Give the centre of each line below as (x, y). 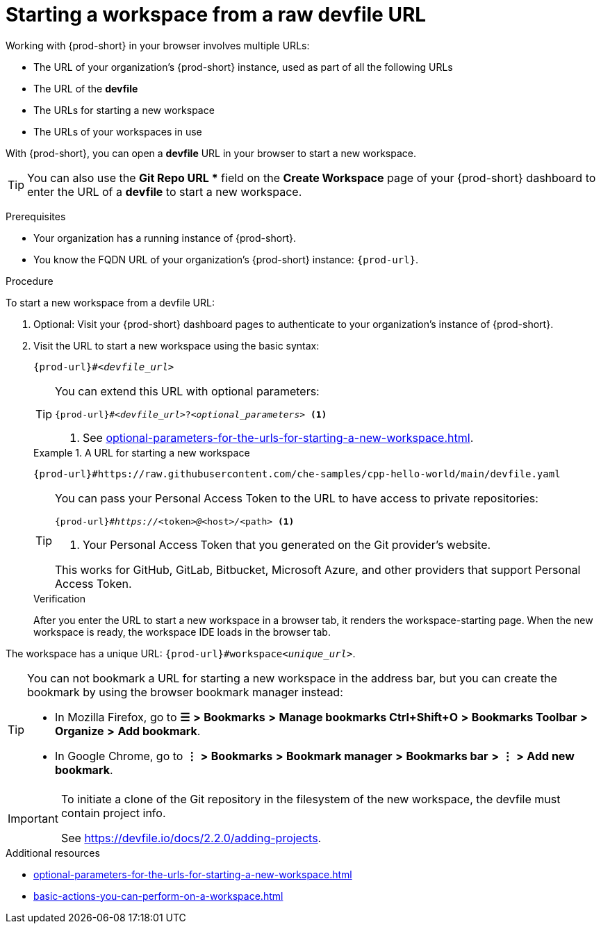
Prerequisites (36, 216)
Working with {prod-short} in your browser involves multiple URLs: (158, 45)
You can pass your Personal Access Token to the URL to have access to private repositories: (297, 498)
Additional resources (53, 853)
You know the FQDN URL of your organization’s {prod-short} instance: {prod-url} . (226, 259)
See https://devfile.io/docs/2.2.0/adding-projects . (191, 838)
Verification (60, 598)
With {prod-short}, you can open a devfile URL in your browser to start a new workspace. (211, 153)
